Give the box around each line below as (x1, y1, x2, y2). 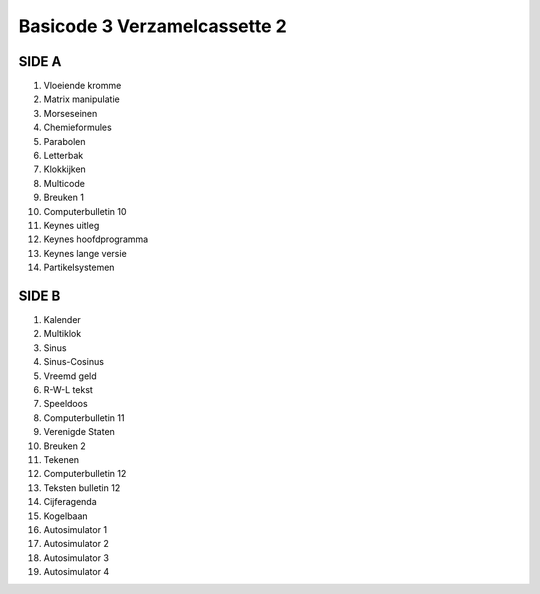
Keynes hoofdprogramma (43, 233, 149, 245)
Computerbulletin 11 (43, 411, 125, 424)
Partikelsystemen (43, 261, 115, 274)
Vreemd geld (43, 370, 97, 382)
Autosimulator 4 (43, 566, 110, 578)
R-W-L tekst (43, 384, 94, 395)
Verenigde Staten (43, 426, 115, 438)
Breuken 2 (43, 440, 86, 452)
